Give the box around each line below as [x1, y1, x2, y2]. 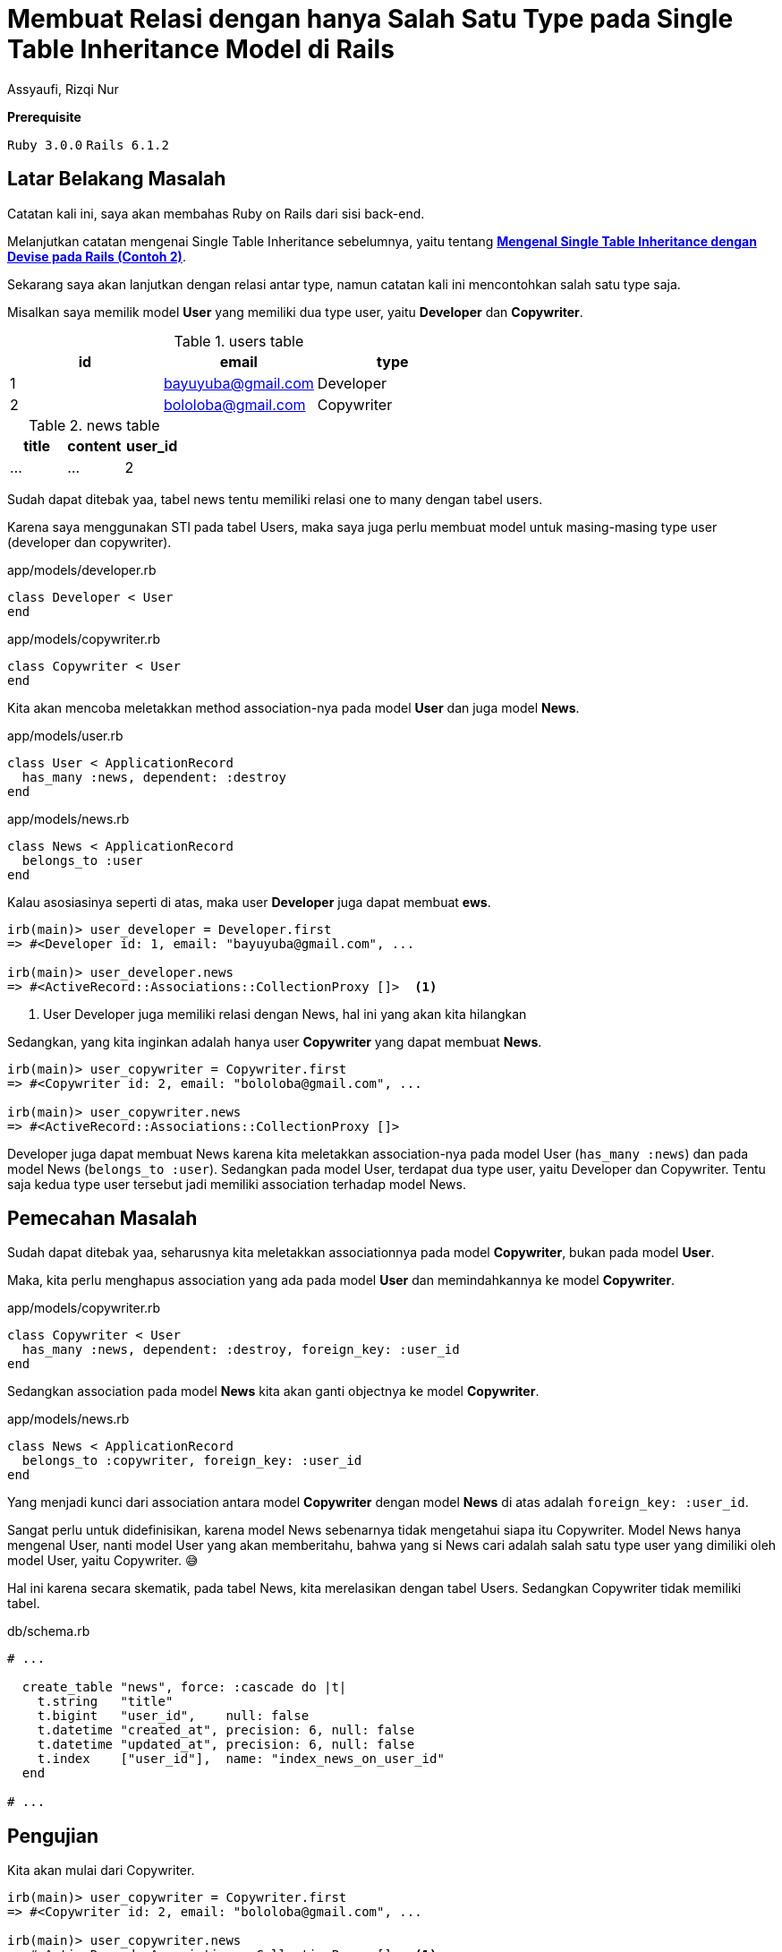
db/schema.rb [7, 1623, 90, 1640]
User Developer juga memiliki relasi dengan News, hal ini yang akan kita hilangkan [43, 1006, 527, 1022]
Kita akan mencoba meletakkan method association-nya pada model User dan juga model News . [7, 699, 580, 715]
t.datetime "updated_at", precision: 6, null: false [37, 1737, 415, 1752]
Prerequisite [7, 108, 81, 124]
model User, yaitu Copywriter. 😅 [7, 1553, 199, 1569]
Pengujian [7, 1824, 99, 1847]
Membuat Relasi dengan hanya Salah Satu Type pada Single [7, 4, 734, 34]
